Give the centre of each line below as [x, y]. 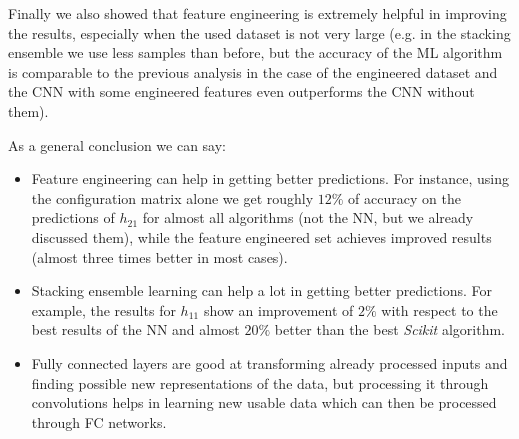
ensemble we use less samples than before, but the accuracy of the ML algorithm [255, 52]
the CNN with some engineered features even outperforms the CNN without [241, 91]
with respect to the [439, 309]
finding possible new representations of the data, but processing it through [260, 382]
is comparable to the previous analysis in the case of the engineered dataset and [253, 71]
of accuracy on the [404, 197]
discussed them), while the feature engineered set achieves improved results [261, 236]
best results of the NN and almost [135, 329]
